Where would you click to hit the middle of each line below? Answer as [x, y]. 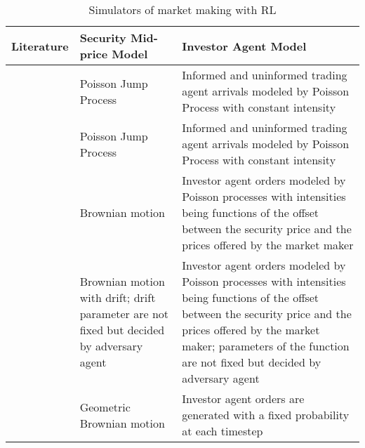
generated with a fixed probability [266, 415]
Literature [40, 46]
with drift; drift [118, 297]
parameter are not [124, 314]
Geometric [105, 407]
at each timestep [223, 431]
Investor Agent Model [244, 46]
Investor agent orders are [243, 398]
